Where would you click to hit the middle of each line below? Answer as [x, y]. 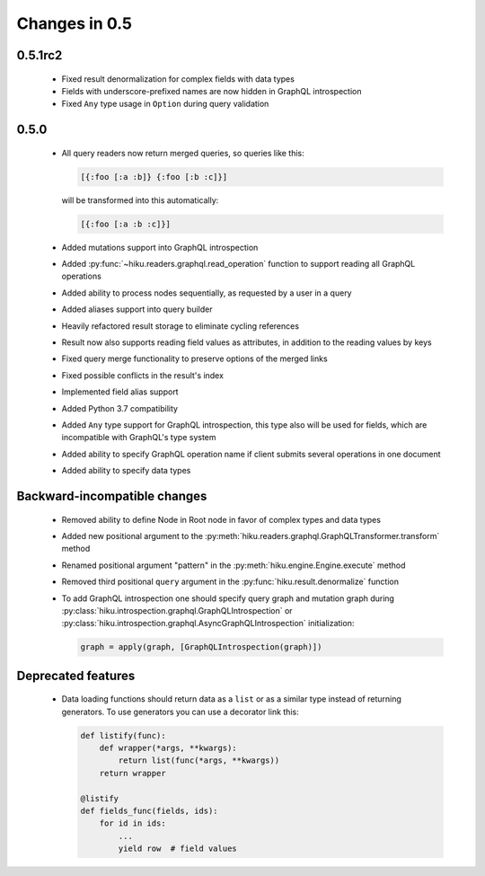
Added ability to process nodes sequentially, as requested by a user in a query [207, 293]
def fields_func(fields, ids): [150, 811]
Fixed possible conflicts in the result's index [143, 375]
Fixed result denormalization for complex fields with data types [178, 79]
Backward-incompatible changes [112, 496]
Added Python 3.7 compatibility [120, 408]
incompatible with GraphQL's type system [139, 438]
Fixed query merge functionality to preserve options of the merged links [194, 358]
